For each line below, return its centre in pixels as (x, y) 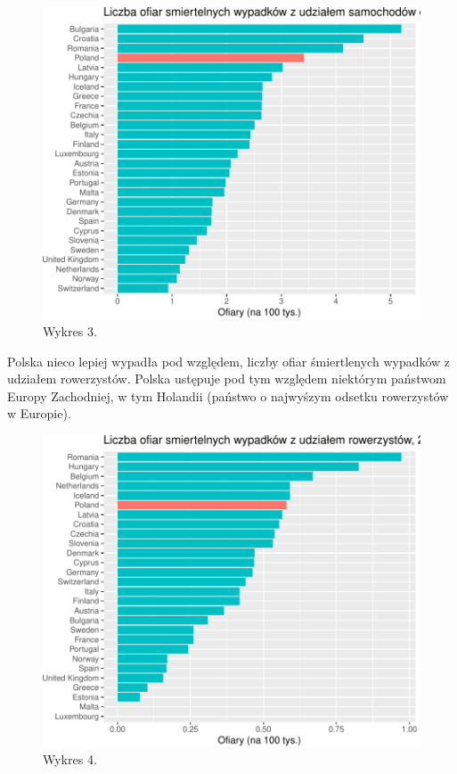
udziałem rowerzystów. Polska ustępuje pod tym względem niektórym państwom (227, 379)
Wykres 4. (70, 759)
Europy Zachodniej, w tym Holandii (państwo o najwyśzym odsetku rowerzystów (228, 395)
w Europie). (39, 413)
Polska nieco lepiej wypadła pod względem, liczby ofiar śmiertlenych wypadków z (229, 361)
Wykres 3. (70, 331)
